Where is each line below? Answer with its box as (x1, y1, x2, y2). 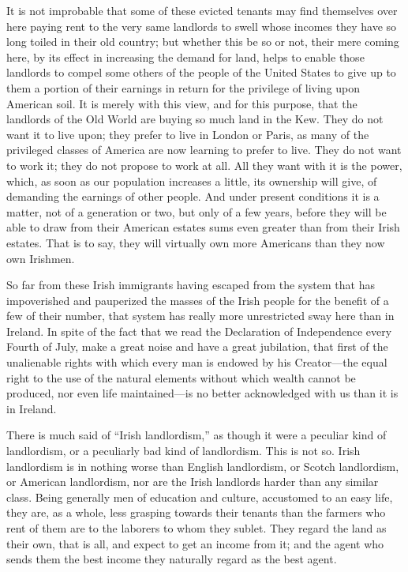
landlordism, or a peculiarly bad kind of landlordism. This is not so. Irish (6, 442, 361, 459)
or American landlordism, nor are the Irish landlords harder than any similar (6, 473, 379, 490)
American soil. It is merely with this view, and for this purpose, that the (6, 95, 357, 111)
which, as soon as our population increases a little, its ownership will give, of (6, 172, 377, 189)
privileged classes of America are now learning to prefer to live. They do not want (6, 141, 402, 158)
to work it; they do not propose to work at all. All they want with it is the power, (6, 156, 402, 173)
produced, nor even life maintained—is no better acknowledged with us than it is (6, 385, 399, 401)
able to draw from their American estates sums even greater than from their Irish (6, 219, 400, 235)
